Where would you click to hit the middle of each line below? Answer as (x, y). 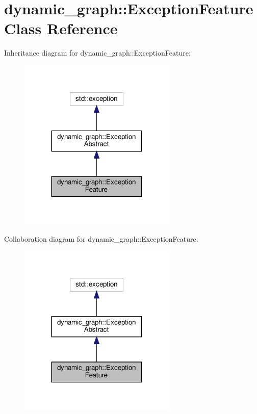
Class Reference (61, 28)
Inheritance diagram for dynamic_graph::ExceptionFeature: (97, 53)
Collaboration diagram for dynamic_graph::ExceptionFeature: (101, 238)
